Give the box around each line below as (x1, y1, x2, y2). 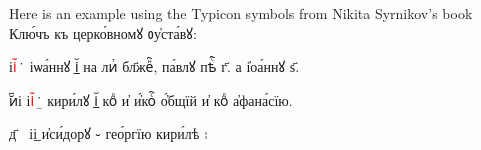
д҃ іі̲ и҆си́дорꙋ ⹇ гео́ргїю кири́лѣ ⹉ (9, 123, 208, 144)
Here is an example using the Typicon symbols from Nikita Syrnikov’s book (9, 3, 473, 23)
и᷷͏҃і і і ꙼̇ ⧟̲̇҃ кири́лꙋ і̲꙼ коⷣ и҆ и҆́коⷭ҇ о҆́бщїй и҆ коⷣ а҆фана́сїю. (9, 89, 293, 110)
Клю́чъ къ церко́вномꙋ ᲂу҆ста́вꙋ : (9, 22, 197, 43)
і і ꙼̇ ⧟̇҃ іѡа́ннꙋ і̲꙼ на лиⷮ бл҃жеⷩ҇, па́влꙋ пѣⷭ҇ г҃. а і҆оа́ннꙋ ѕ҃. (9, 56, 300, 77)
